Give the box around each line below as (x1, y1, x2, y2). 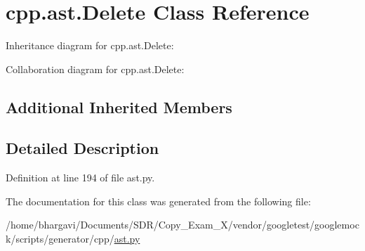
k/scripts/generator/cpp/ (6, 231, 114, 246)
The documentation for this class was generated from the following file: (6, 193, 311, 208)
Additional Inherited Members (6, 96, 232, 117)
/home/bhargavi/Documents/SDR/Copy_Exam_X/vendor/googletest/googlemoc (6, 217, 359, 232)
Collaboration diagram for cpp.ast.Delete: (6, 61, 185, 76)
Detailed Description (6, 137, 159, 159)
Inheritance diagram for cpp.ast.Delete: (6, 38, 174, 53)
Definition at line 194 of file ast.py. (6, 170, 155, 185)
